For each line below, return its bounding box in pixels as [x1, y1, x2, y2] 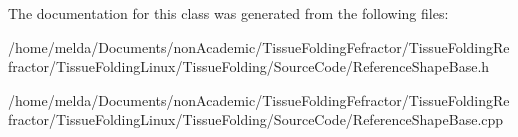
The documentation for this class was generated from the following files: [8, 3, 449, 23]
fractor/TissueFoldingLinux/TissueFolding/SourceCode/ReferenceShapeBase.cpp [8, 109, 504, 130]
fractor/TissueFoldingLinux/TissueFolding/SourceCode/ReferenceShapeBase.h [8, 56, 490, 77]
